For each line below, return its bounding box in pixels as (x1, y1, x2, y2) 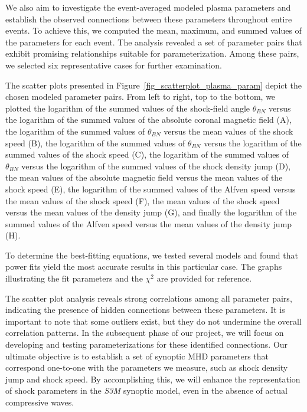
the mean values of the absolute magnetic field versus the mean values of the (5, 171, 283, 184)
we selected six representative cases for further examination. (5, 58, 222, 71)
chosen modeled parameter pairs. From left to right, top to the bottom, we (5, 90, 276, 103)
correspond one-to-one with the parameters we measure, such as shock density (5, 361, 288, 374)
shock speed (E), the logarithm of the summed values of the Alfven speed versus (5, 182, 296, 195)
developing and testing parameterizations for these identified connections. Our (5, 338, 288, 351)
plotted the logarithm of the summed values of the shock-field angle (5, 102, 250, 114)
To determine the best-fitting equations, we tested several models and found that (5, 248, 298, 261)
